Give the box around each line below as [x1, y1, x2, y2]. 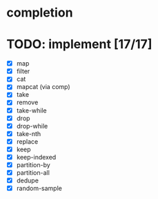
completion [6, 5, 73, 21]
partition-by [16, 160, 51, 169]
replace [16, 137, 39, 146]
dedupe [16, 176, 39, 184]
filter [16, 67, 30, 75]
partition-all [16, 169, 50, 177]
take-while [16, 106, 47, 115]
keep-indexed [16, 153, 57, 161]
